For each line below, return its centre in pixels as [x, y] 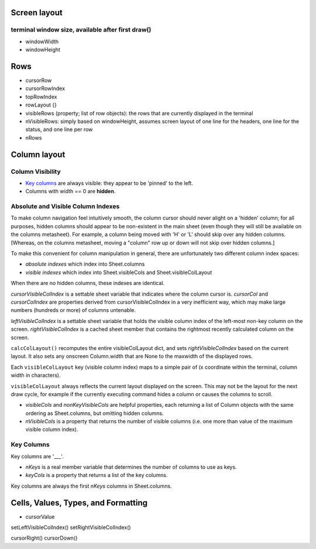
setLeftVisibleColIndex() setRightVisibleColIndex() [71, 527]
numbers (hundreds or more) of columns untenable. [73, 310]
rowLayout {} [41, 105]
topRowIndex [41, 97]
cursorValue [40, 517]
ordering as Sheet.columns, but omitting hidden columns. [95, 413]
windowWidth [42, 42]
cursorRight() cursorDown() [44, 538]
